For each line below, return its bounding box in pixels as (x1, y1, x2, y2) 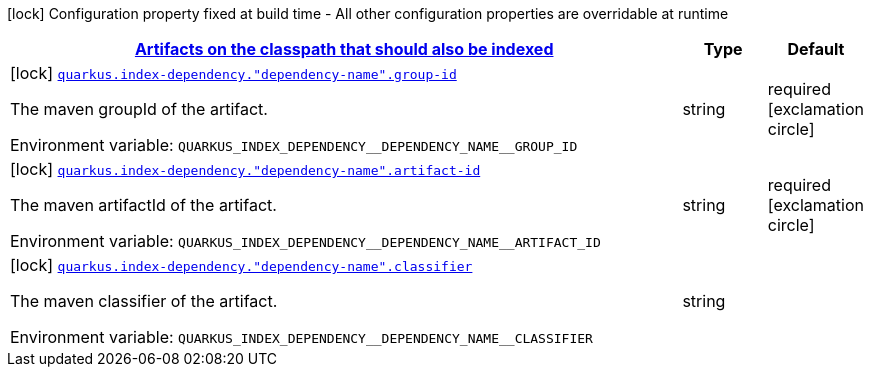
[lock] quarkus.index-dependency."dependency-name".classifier (10, 255, 473, 275)
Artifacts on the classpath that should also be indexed (134, 39, 554, 59)
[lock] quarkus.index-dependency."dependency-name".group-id (10, 63, 457, 83)
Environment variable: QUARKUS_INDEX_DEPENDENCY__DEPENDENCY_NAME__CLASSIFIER (10, 327, 593, 347)
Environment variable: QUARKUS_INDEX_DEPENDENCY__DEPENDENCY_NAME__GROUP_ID (10, 135, 578, 155)
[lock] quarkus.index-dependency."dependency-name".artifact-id (10, 159, 481, 179)
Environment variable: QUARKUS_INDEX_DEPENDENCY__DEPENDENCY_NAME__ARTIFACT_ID (10, 231, 601, 251)
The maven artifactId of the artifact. (10, 195, 277, 215)
